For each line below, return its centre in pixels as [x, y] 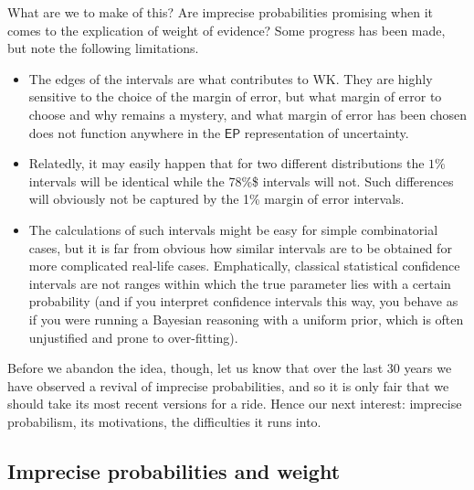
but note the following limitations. [103, 48]
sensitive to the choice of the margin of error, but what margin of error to [235, 96]
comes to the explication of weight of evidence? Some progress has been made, [226, 30]
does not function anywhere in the [125, 132]
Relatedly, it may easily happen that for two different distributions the [226, 163]
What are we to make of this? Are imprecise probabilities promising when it [220, 12]
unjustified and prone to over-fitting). [133, 337]
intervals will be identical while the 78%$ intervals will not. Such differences [241, 181]
